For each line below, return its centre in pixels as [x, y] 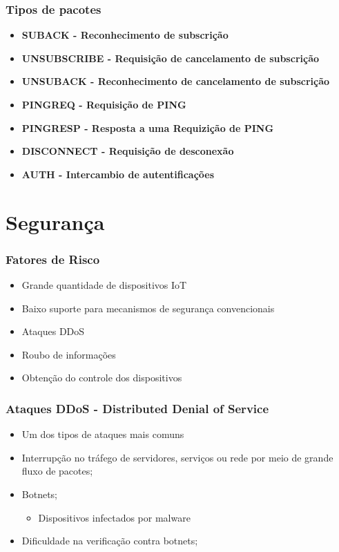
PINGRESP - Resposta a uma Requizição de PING [148, 127]
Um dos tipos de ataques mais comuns [103, 434]
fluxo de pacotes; [57, 471]
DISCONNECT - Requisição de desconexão [128, 151]
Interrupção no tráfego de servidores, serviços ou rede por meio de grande [177, 457]
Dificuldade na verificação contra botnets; [110, 541]
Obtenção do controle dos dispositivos [102, 378]
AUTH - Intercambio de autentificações [118, 174]
